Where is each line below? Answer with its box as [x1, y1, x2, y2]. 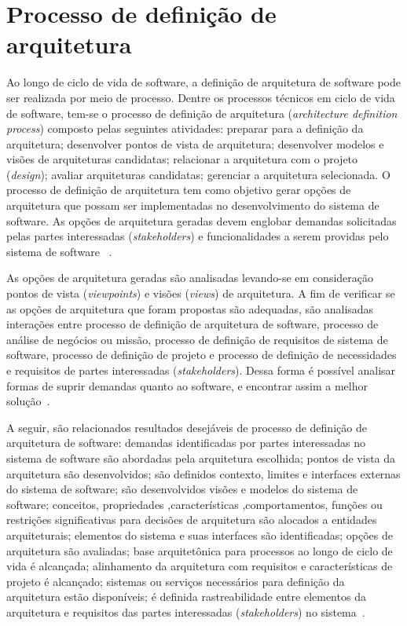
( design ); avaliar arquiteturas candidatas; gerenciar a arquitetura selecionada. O [6, 166, 390, 182]
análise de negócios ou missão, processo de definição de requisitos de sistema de [6, 331, 388, 347]
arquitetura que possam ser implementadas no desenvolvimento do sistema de [6, 197, 379, 214]
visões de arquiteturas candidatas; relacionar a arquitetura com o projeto [6, 151, 358, 167]
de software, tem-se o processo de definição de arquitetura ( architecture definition [6, 104, 398, 121]
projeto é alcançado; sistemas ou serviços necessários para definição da [6, 573, 345, 589]
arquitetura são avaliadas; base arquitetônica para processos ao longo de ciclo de [6, 542, 393, 558]
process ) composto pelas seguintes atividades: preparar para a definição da [6, 120, 364, 137]
